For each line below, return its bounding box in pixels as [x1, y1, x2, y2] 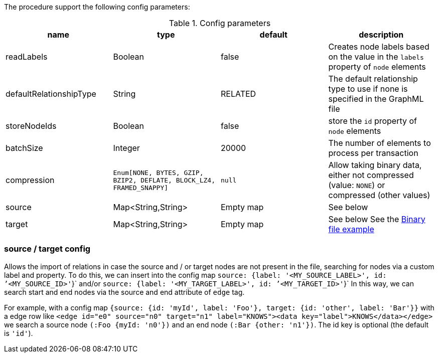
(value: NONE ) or [328, 180, 385, 190]
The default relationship [328, 74, 418, 84]
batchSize [6, 143, 43, 153]
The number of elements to [328, 138, 431, 148]
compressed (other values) [328, 190, 430, 200]
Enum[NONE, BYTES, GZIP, [113, 168, 204, 176]
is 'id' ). [4, 328, 33, 337]
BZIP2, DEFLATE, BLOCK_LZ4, [113, 176, 215, 184]
